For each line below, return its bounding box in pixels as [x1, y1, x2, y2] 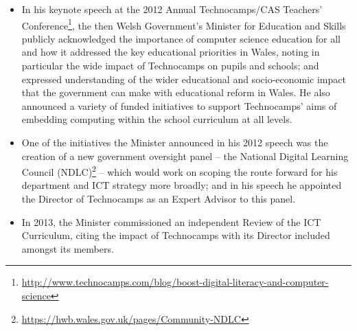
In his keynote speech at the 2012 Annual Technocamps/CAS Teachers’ [21, 2, 323, 16]
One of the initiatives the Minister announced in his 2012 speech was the [21, 135, 328, 149]
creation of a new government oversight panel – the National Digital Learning [21, 148, 349, 163]
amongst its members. [21, 241, 114, 255]
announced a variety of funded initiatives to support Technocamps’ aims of [21, 98, 337, 113]
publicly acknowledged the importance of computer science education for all [21, 31, 341, 45]
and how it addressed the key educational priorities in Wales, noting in [21, 45, 320, 59]
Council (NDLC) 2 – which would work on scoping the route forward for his [21, 163, 338, 179]
